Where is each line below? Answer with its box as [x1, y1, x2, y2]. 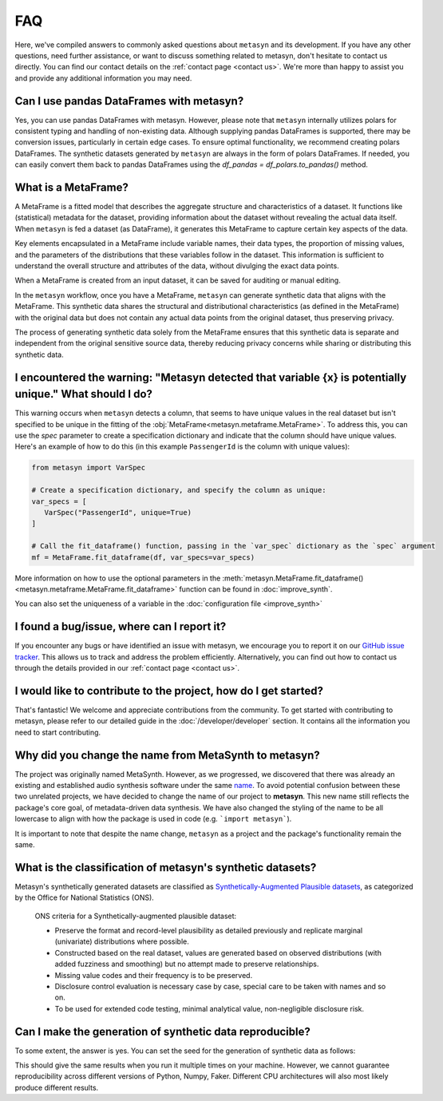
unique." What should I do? [14, 387, 153, 401]
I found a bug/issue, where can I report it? [14, 620, 227, 634]
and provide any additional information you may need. [14, 73, 192, 83]
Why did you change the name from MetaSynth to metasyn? [14, 748, 321, 762]
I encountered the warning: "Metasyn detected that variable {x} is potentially [14, 370, 407, 384]
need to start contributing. [14, 727, 101, 737]
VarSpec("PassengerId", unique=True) [44, 508, 192, 517]
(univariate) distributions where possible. [54, 937, 189, 946]
